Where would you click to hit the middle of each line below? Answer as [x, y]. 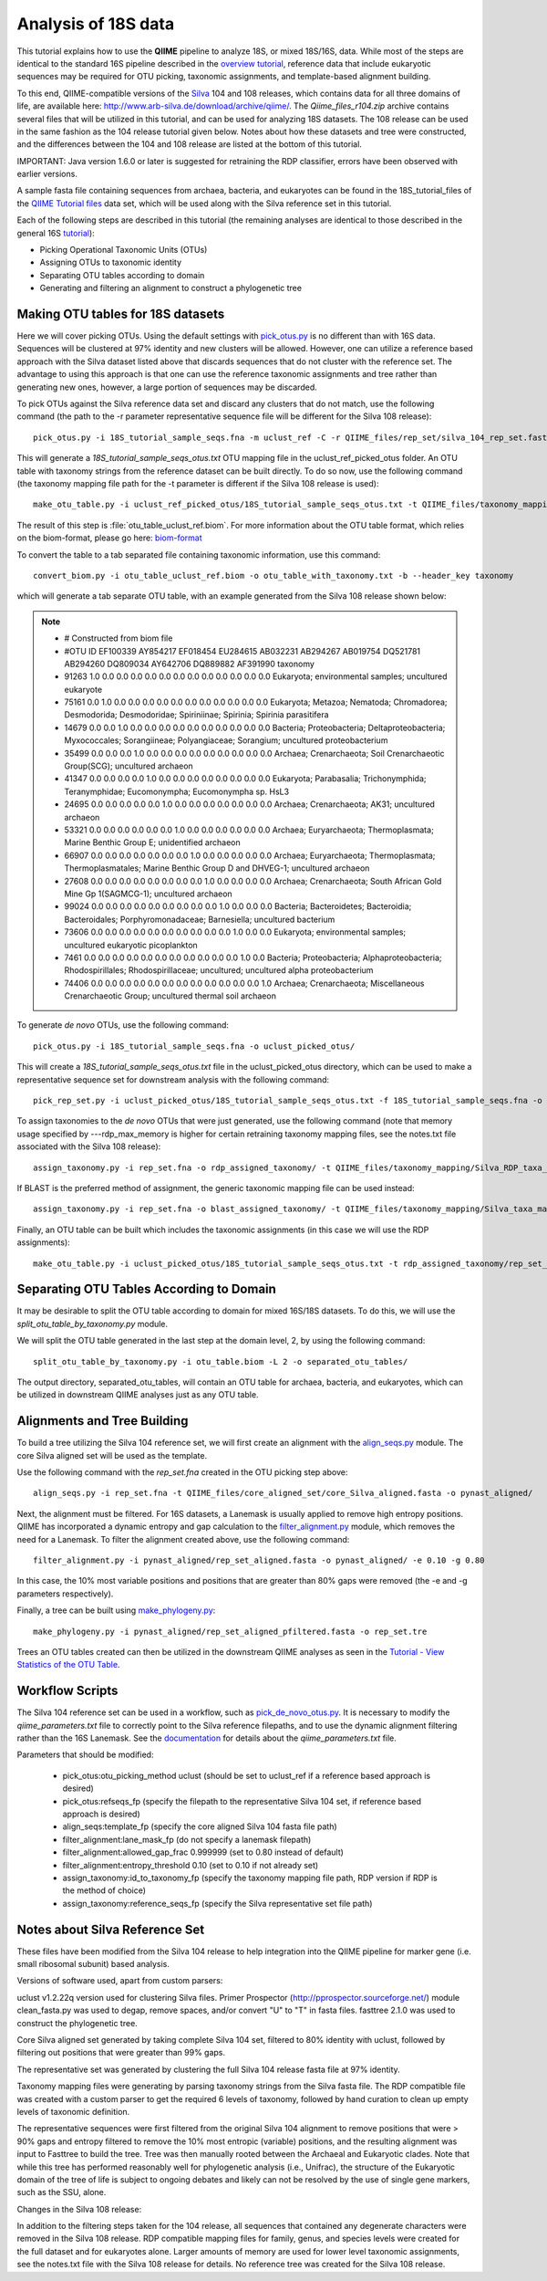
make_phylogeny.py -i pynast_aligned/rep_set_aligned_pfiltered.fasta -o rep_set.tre [230, 1631]
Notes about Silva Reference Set [111, 1929]
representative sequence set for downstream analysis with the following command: [173, 1079]
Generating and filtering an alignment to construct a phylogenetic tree [171, 288]
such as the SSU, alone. [62, 2192]
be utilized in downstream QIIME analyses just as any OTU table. [138, 1395]
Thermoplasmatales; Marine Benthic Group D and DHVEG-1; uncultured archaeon [217, 868]
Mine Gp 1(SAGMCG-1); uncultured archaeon [148, 894]
